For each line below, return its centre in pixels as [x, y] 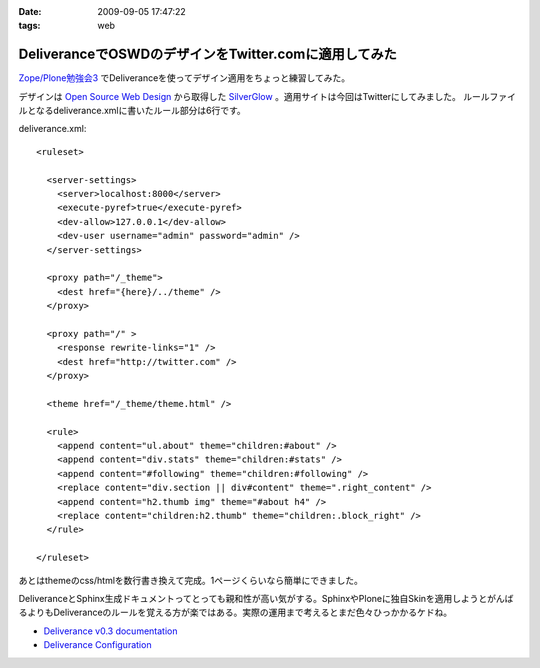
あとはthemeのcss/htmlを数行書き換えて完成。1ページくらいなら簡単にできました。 [191, 580]
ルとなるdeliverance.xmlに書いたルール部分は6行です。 [132, 111]
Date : [30, 11]
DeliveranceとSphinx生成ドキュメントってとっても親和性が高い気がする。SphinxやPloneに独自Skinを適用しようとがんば [266, 598]
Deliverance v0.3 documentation [110, 631]
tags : [29, 26]
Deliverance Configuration [97, 645]
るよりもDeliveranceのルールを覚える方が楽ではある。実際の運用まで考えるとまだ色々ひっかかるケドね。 [235, 612]
